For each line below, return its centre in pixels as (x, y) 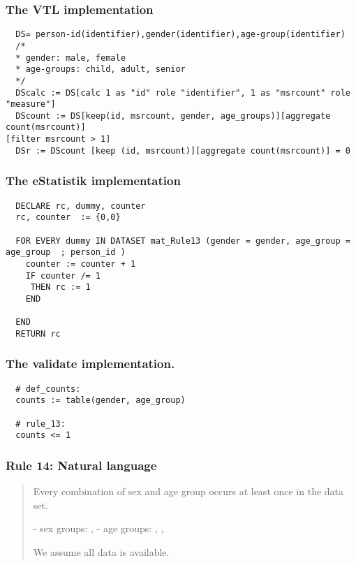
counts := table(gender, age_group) (101, 401)
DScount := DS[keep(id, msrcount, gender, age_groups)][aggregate (173, 116)
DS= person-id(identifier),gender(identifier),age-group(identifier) (180, 35)
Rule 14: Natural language (81, 465)
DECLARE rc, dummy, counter (81, 206)
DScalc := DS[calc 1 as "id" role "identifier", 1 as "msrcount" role (183, 93)
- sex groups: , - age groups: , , (98, 528)
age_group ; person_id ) (66, 252)
